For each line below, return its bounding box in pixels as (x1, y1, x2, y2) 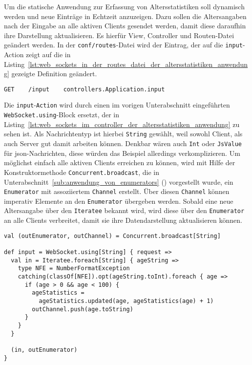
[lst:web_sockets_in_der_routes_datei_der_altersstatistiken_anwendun (28, 59, 248, 69)
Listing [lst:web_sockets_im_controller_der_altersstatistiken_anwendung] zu (4, 119, 240, 129)
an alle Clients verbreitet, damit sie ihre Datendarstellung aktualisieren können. (4, 215, 242, 225)
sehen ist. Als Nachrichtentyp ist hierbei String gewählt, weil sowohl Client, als (4, 129, 243, 139)
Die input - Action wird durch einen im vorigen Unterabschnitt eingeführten (4, 100, 230, 110)
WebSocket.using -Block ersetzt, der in (4, 109, 120, 120)
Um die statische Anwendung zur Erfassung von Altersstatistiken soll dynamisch (4, 1, 245, 11)
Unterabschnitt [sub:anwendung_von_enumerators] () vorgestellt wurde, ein (4, 176, 233, 187)
